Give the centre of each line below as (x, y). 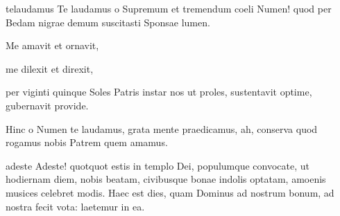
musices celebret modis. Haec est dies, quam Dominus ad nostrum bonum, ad (170, 192)
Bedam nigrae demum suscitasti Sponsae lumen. (108, 22)
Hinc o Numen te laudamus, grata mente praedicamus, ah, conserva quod (162, 128)
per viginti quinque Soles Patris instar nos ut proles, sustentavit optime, (159, 92)
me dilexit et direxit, (50, 68)
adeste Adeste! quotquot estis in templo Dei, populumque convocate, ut (158, 165)
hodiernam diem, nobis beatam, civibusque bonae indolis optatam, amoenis (166, 179)
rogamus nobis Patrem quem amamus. (87, 142)
